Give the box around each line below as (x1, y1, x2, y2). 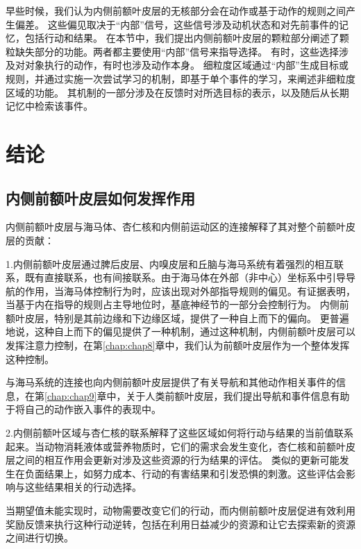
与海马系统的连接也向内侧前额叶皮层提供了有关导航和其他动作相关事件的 (6, 375, 336, 389)
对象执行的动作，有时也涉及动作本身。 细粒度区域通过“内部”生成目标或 (24, 58, 349, 72)
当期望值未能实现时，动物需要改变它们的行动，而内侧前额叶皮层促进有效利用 (6, 503, 355, 518)
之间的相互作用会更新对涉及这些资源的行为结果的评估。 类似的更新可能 (15, 453, 339, 467)
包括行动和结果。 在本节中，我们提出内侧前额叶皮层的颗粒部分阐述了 (24, 31, 339, 45)
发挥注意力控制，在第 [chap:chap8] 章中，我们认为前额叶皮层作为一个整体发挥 (6, 338, 350, 353)
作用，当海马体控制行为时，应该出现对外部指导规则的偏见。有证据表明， (24, 283, 355, 298)
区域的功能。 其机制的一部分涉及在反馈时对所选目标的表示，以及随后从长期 (6, 85, 349, 99)
